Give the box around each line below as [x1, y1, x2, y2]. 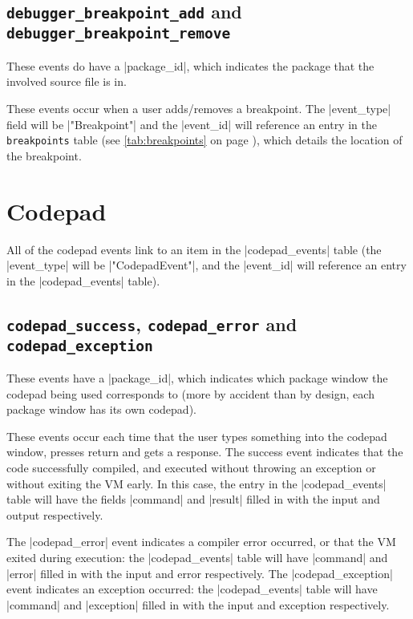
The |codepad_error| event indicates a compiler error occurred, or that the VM [6, 533, 396, 550]
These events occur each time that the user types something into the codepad [6, 427, 387, 444]
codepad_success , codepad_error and [6, 311, 298, 336]
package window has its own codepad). [6, 401, 196, 418]
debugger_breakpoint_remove [6, 25, 231, 42]
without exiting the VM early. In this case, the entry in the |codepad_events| [6, 475, 387, 492]
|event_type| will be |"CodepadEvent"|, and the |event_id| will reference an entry [6, 257, 407, 273]
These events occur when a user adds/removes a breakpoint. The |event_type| [6, 99, 391, 116]
